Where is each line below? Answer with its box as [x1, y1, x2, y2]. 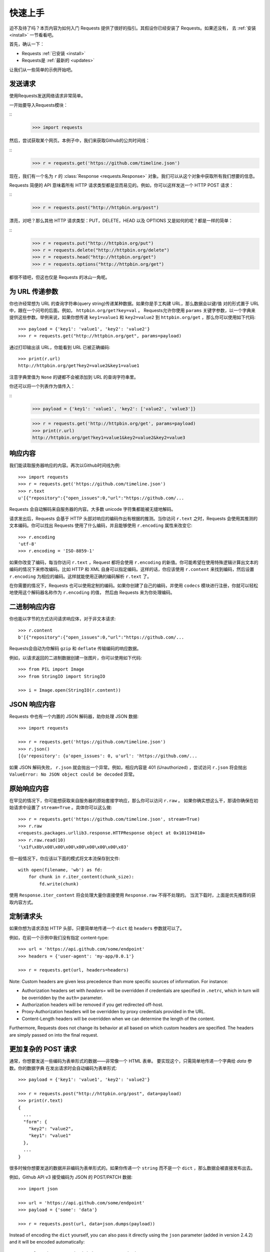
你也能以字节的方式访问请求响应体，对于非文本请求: [9, 616, 116, 622]
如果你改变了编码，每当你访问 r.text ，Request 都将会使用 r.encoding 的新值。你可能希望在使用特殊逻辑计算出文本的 [9, 559, 258, 565]
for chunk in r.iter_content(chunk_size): [28, 874, 134, 880]
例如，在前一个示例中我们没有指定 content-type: [9, 934, 109, 941]
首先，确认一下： [9, 41, 44, 47]
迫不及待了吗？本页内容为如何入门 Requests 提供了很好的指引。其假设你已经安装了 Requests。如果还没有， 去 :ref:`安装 [9, 25, 256, 31]
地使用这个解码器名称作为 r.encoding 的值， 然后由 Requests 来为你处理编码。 [9, 589, 175, 595]
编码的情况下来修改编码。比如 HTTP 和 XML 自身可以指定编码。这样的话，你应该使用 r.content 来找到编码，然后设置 [9, 566, 254, 572]
